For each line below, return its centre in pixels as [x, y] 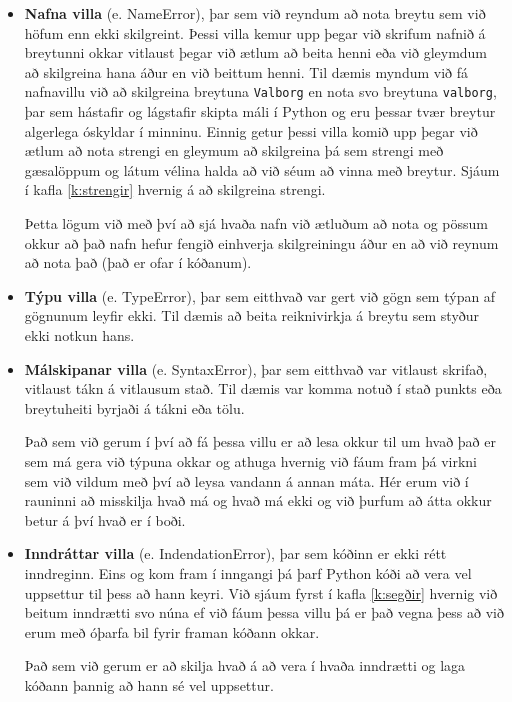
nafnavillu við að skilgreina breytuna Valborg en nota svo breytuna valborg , [260, 91]
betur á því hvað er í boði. [105, 519]
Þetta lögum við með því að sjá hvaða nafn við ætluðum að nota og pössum [256, 223]
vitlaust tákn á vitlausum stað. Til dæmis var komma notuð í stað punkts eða [263, 388]
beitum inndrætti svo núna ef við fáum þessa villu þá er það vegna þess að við [264, 612]
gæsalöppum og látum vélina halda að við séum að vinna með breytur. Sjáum [262, 169]
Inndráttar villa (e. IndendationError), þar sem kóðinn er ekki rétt [235, 553]
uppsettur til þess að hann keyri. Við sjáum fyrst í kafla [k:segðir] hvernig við [261, 592]
